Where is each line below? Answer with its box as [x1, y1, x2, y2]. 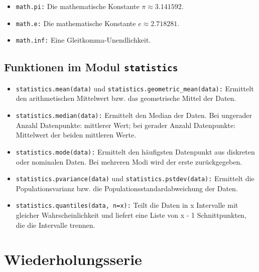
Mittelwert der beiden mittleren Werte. [16, 129, 137, 140]
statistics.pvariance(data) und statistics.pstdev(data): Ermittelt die [16, 173, 254, 184]
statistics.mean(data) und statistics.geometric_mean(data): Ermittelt [16, 83, 254, 93]
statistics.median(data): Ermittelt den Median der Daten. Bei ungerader [16, 110, 252, 120]
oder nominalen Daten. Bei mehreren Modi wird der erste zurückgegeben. [16, 156, 242, 167]
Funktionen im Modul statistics [4, 59, 178, 75]
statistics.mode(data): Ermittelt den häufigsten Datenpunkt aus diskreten [16, 146, 255, 157]
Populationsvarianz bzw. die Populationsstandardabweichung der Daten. [16, 183, 238, 193]
